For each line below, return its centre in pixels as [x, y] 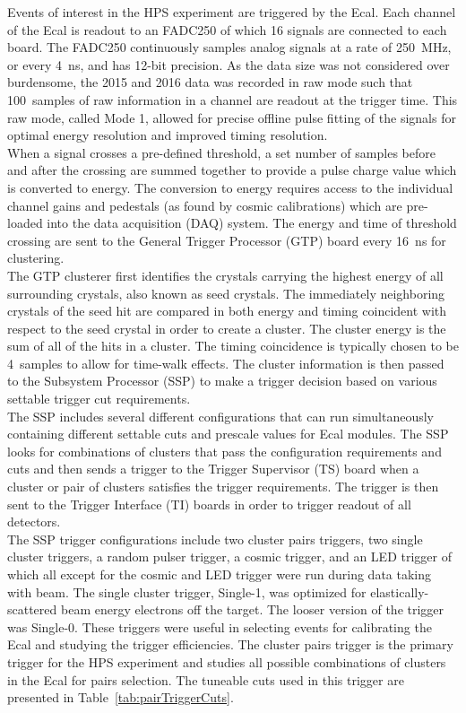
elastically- [400, 591]
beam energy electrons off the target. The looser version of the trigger [252, 609]
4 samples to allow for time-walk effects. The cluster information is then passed [226, 363]
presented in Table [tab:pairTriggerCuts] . [121, 697]
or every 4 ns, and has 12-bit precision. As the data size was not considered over [229, 64]
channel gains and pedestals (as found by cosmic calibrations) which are [205, 205]
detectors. [34, 522]
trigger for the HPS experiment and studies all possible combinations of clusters [227, 661]
